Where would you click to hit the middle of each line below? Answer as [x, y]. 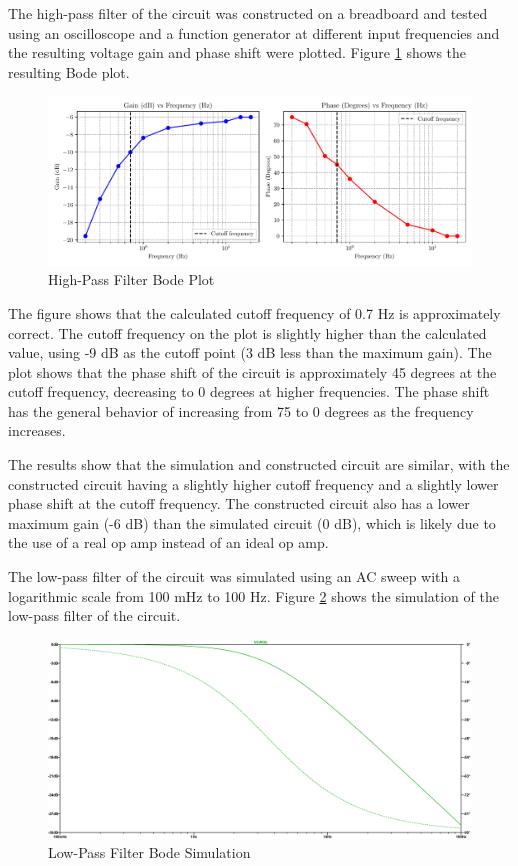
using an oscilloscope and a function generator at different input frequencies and [254, 32]
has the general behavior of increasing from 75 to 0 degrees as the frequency [241, 410]
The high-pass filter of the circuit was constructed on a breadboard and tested [248, 13]
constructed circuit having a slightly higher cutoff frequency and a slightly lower [253, 483]
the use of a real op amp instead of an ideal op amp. [168, 542]
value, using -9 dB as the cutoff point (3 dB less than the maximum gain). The [250, 352]
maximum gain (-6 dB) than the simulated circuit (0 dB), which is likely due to [252, 522]
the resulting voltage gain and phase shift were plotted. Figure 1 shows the [237, 52]
